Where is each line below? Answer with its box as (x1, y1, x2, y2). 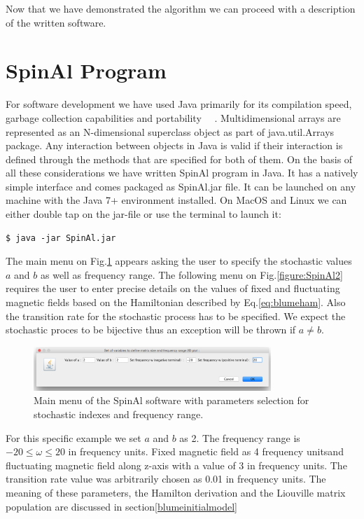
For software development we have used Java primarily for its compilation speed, (6, 97, 352, 111)
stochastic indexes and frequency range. (34, 407, 204, 422)
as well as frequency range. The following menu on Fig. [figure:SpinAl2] (40, 267, 343, 282)
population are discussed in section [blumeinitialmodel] (6, 499, 237, 513)
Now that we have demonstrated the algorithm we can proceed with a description (6, 1, 356, 15)
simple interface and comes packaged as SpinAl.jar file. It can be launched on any (6, 179, 356, 193)
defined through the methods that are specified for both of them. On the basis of (6, 151, 353, 166)
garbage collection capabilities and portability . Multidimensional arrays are (6, 110, 341, 125)
